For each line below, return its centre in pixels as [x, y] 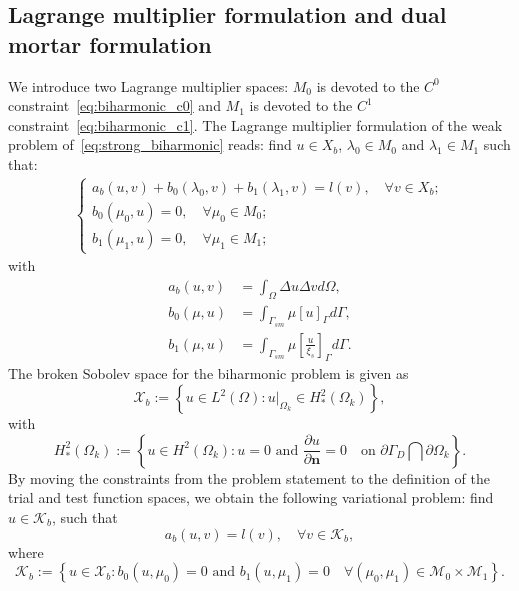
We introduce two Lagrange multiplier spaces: [148, 85]
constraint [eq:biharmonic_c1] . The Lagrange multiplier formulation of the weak [255, 124]
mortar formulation [110, 43]
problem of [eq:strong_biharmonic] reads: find [150, 144]
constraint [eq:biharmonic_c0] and [114, 105]
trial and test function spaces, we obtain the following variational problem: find [251, 497]
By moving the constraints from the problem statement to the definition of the [249, 477]
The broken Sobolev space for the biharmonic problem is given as [208, 372]
